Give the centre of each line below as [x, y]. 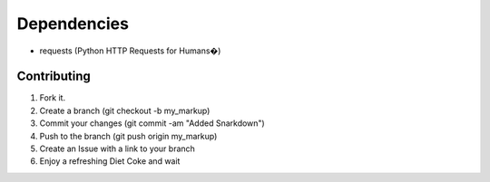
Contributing [54, 77]
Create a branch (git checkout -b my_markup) [125, 110]
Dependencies [73, 24]
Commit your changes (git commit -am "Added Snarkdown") [152, 123]
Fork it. [53, 98]
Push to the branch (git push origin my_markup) [128, 136]
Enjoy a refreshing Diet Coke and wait [110, 161]
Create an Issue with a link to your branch [117, 148]
